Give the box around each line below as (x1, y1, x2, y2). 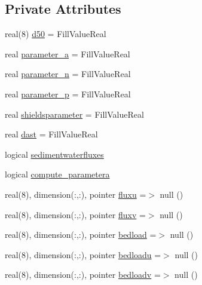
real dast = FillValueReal (5, 128, 98, 140)
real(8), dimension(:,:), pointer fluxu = (5, 188, 146, 200)
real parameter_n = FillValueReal (5, 68, 131, 80)
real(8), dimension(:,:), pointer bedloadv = (5, 268, 161, 281)
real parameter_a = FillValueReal (5, 47, 130, 60)
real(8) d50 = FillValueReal (5, 27, 106, 40)
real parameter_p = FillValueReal (5, 87, 131, 100)
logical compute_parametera (5, 168, 110, 180)
